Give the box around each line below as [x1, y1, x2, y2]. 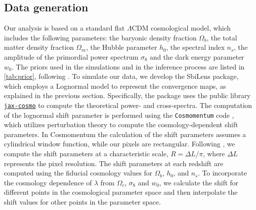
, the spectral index [166, 42, 225, 52]
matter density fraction [4, 42, 74, 52]
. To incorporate [198, 168, 247, 178]
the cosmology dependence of [4, 177, 92, 187]
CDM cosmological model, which [131, 23, 231, 33]
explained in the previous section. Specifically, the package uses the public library [4, 90, 251, 101]
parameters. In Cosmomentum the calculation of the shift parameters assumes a [4, 129, 246, 139]
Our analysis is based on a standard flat [4, 23, 125, 33]
